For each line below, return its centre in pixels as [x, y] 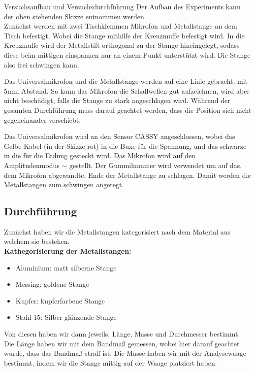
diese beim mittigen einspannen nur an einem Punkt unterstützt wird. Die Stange [127, 54]
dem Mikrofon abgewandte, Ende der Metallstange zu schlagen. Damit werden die [127, 175]
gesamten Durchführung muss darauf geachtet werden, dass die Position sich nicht [128, 110]
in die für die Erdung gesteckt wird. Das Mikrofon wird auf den [100, 155]
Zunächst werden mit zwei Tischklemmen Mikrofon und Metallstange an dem [121, 26]
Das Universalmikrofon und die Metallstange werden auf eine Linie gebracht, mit [126, 81]
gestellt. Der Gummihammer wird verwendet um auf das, [156, 165]
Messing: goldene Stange [52, 284]
